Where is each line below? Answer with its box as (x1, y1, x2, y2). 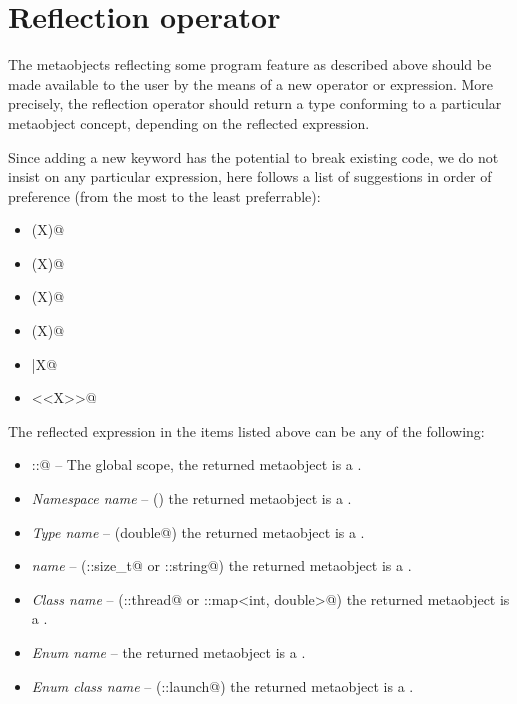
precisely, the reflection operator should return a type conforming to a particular (8, 93, 502, 114)
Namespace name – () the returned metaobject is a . (31, 488, 352, 509)
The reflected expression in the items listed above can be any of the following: (8, 420, 485, 441)
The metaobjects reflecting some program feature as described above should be (8, 54, 492, 75)
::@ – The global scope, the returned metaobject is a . (31, 454, 362, 475)
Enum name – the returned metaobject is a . (31, 642, 306, 662)
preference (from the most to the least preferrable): (8, 185, 321, 206)
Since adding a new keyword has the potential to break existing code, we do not (8, 146, 499, 167)
